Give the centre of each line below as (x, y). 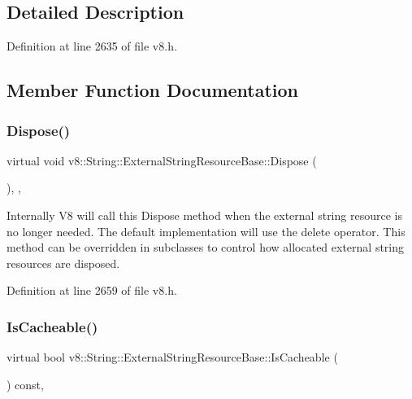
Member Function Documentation (153, 90)
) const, (25, 384)
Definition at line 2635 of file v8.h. (92, 46)
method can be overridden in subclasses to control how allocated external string (206, 247)
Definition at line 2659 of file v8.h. (92, 290)
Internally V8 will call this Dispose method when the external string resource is (204, 215)
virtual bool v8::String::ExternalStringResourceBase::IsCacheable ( (172, 357)
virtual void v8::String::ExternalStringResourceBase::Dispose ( (162, 160)
